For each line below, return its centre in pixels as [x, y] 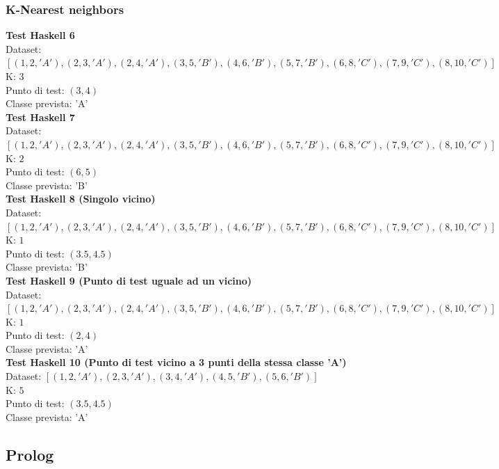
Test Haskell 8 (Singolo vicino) [81, 199]
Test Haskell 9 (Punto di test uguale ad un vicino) [129, 280]
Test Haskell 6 [40, 35]
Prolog [30, 454]
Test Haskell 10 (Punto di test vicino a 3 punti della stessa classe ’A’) [176, 362]
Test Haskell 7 [40, 117]
